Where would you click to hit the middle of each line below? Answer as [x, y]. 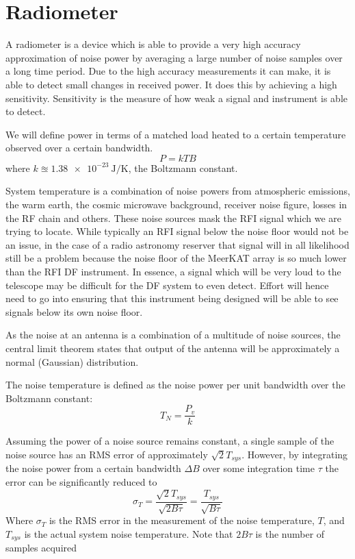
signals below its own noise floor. [74, 311]
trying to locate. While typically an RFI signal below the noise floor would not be [177, 231]
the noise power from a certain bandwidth [93, 468]
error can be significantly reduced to [81, 482]
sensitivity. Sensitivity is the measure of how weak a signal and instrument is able [177, 98]
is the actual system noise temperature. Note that [129, 533]
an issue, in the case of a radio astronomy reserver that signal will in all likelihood [177, 244]
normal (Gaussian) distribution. [72, 361]
